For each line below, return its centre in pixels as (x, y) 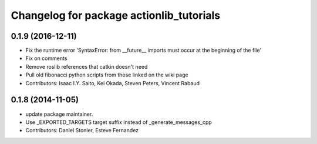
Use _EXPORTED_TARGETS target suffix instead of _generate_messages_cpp (119, 122)
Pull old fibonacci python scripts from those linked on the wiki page (107, 75)
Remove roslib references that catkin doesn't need (87, 66)
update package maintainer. (59, 114)
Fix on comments (46, 58)
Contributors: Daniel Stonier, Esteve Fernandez (82, 130)
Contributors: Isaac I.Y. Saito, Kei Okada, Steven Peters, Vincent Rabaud (112, 83)
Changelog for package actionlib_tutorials (115, 15)
